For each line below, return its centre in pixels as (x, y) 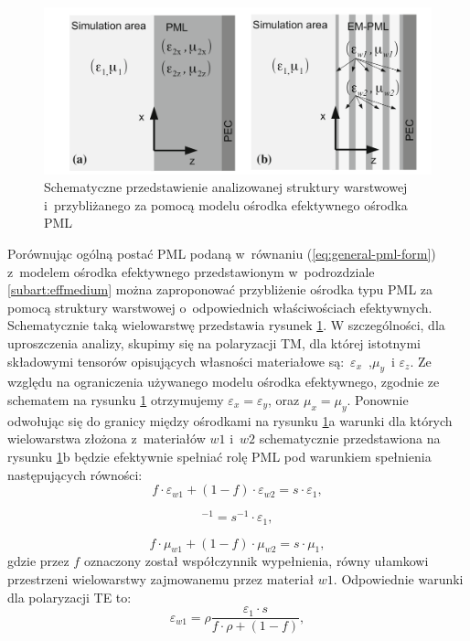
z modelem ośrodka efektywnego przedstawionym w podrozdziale (191, 271)
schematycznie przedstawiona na (350, 438)
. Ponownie (378, 399)
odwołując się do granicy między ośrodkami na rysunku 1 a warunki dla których (230, 420)
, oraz (284, 399)
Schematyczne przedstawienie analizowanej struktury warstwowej (226, 187)
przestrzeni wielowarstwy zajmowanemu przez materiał (161, 579)
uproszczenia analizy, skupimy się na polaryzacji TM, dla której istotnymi (214, 342)
